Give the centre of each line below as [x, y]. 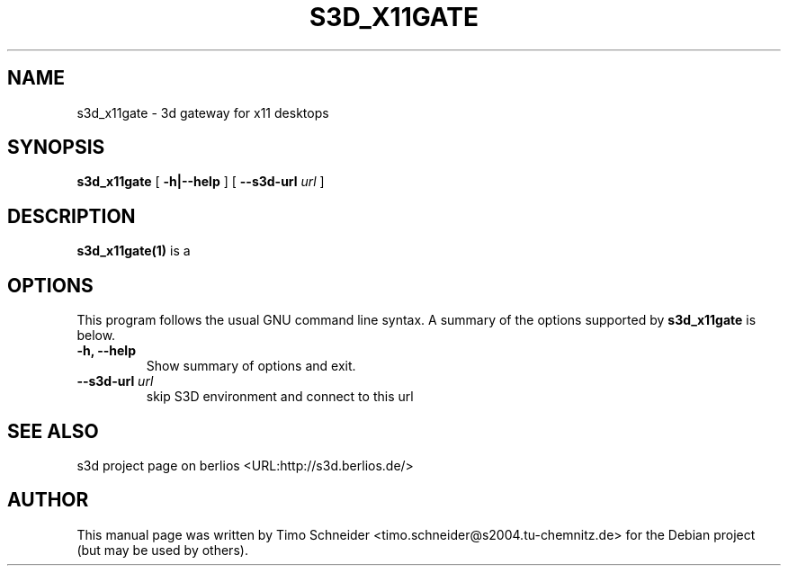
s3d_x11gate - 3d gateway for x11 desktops [203, 112]
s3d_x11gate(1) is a [134, 251]
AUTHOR [48, 500]
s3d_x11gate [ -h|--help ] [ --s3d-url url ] [201, 182]
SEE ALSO [53, 431]
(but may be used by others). [162, 550]
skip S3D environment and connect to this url [280, 397]
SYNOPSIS [56, 148]
